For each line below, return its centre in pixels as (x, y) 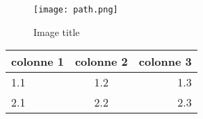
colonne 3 (165, 62)
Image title (57, 31)
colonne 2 (101, 62)
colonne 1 (38, 62)
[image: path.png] (76, 10)
